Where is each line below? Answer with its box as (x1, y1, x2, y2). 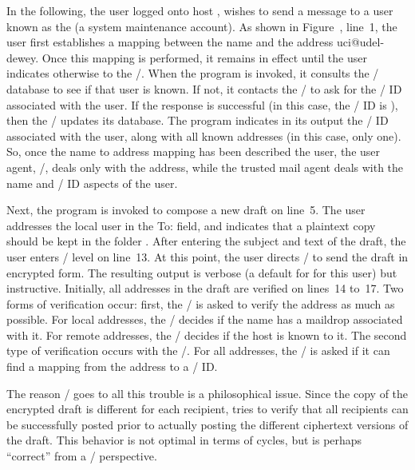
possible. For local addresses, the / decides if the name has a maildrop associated (6, 311, 403, 328)
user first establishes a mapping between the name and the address (6, 34, 334, 50)
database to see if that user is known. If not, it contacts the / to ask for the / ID (6, 80, 402, 97)
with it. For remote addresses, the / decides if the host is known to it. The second (6, 326, 407, 343)
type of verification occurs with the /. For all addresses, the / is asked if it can (6, 342, 390, 359)
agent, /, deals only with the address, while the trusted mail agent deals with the (6, 158, 404, 175)
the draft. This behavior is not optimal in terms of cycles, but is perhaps (6, 432, 362, 448)
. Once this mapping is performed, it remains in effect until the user (35, 49, 367, 66)
